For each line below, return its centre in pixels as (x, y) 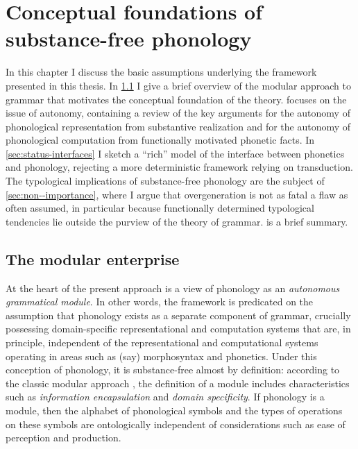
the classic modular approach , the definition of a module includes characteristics (178, 383)
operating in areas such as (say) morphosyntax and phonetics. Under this (161, 356)
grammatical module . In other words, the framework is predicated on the (160, 302)
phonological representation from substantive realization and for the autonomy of (178, 126)
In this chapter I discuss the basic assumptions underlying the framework (161, 72)
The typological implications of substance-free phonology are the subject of (165, 181)
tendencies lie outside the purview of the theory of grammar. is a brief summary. (177, 221)
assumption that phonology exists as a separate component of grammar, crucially (178, 315)
